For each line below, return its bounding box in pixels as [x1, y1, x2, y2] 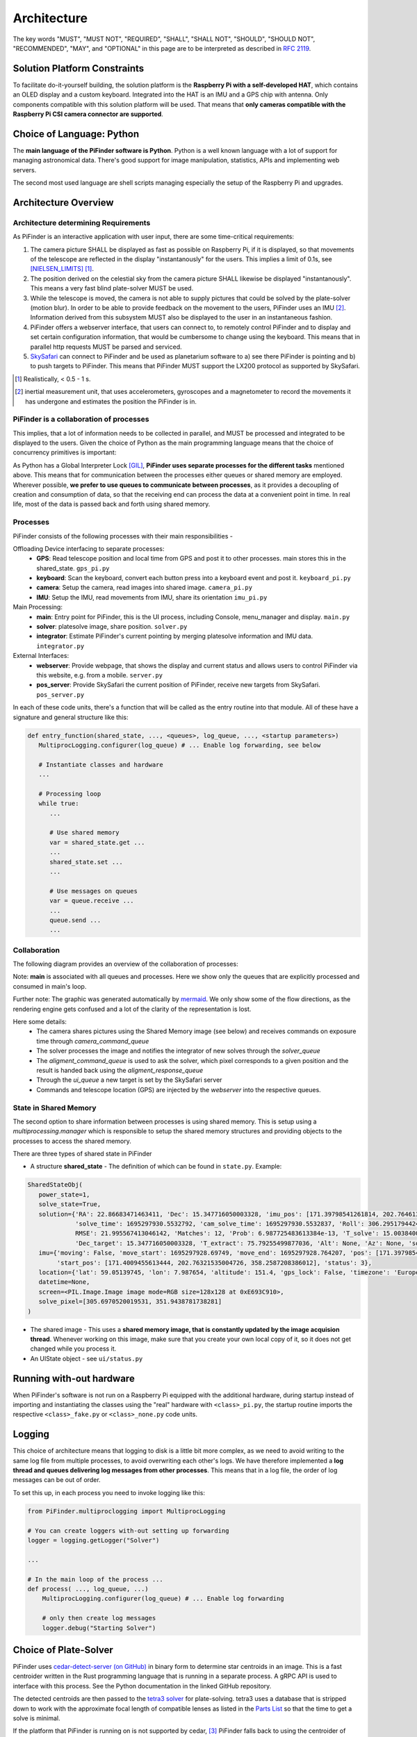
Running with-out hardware [13, 1372, 135, 1384]
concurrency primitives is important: [13, 448, 117, 456]
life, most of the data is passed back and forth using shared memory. [13, 500, 211, 509]
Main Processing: [13, 603, 63, 611]
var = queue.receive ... [49, 897, 135, 905]
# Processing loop [38, 789, 101, 798]
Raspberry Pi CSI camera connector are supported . [13, 110, 163, 118]
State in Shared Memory [13, 1103, 97, 1112]
